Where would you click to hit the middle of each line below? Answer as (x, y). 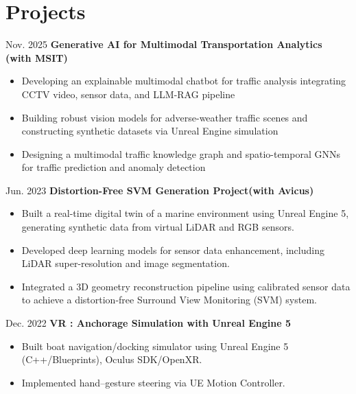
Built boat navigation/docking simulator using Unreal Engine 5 (155, 346)
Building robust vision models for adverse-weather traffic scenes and (165, 117)
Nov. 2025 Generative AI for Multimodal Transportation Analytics (164, 44)
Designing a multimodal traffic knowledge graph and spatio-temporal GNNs (181, 153)
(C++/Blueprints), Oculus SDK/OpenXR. (112, 359)
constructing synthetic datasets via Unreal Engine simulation (150, 131)
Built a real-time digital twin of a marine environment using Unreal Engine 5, (185, 213)
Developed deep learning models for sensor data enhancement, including (173, 250)
